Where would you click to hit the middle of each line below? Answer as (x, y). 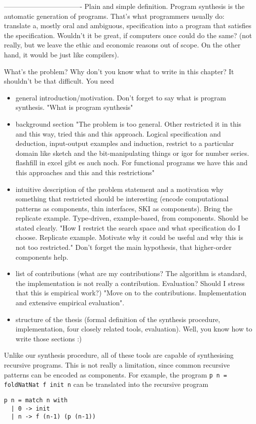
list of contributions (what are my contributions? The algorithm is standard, (131, 273)
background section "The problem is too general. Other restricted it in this (128, 123)
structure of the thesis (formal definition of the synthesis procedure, (118, 319)
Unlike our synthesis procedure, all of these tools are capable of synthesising (119, 355)
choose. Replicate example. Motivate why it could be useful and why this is (129, 237)
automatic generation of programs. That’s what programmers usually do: (114, 16)
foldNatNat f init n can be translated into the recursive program (106, 384)
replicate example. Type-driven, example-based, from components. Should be (132, 218)
